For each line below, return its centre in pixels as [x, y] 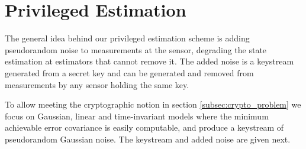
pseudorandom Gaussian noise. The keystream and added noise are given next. [148, 139]
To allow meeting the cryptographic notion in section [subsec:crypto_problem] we [153, 104]
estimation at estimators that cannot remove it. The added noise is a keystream [149, 61]
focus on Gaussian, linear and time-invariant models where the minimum [137, 116]
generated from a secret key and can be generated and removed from [129, 72]
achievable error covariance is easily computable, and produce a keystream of [144, 127]
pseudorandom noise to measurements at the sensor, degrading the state [136, 49]
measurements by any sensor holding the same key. [97, 84]
